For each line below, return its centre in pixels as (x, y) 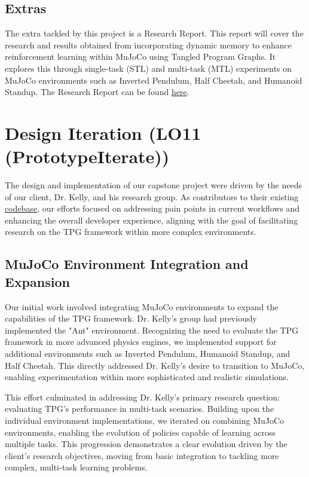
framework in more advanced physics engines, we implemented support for (141, 342)
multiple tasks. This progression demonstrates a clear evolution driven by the (146, 444)
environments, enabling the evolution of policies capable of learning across (140, 432)
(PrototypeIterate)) (87, 156)
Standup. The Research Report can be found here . (97, 92)
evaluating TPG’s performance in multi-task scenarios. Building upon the (140, 409)
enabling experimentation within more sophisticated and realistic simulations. (147, 377)
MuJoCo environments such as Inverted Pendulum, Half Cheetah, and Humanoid (154, 80)
